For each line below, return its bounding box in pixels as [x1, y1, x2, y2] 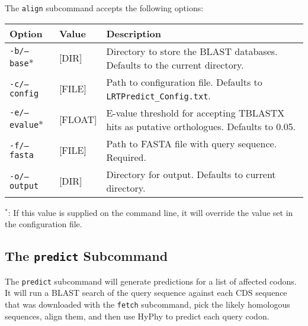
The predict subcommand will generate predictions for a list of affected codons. [5, 275, 297, 287]
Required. [106, 150, 146, 164]
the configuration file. [5, 218, 82, 230]
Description [106, 26, 162, 40]
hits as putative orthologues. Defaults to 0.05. [106, 119, 296, 133]
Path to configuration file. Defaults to [106, 75, 262, 89]
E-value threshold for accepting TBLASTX [106, 105, 285, 120]
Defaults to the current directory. [106, 57, 244, 72]
